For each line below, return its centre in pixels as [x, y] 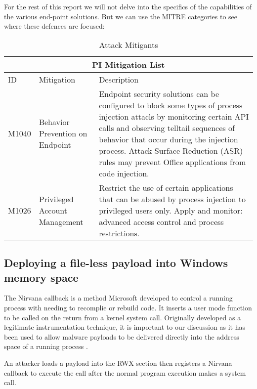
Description [119, 79]
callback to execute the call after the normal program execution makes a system [125, 372]
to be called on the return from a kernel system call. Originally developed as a [123, 317]
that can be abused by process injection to [172, 199]
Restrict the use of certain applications [166, 187]
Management [61, 221]
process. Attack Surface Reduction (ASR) [171, 150]
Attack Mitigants [128, 44]
